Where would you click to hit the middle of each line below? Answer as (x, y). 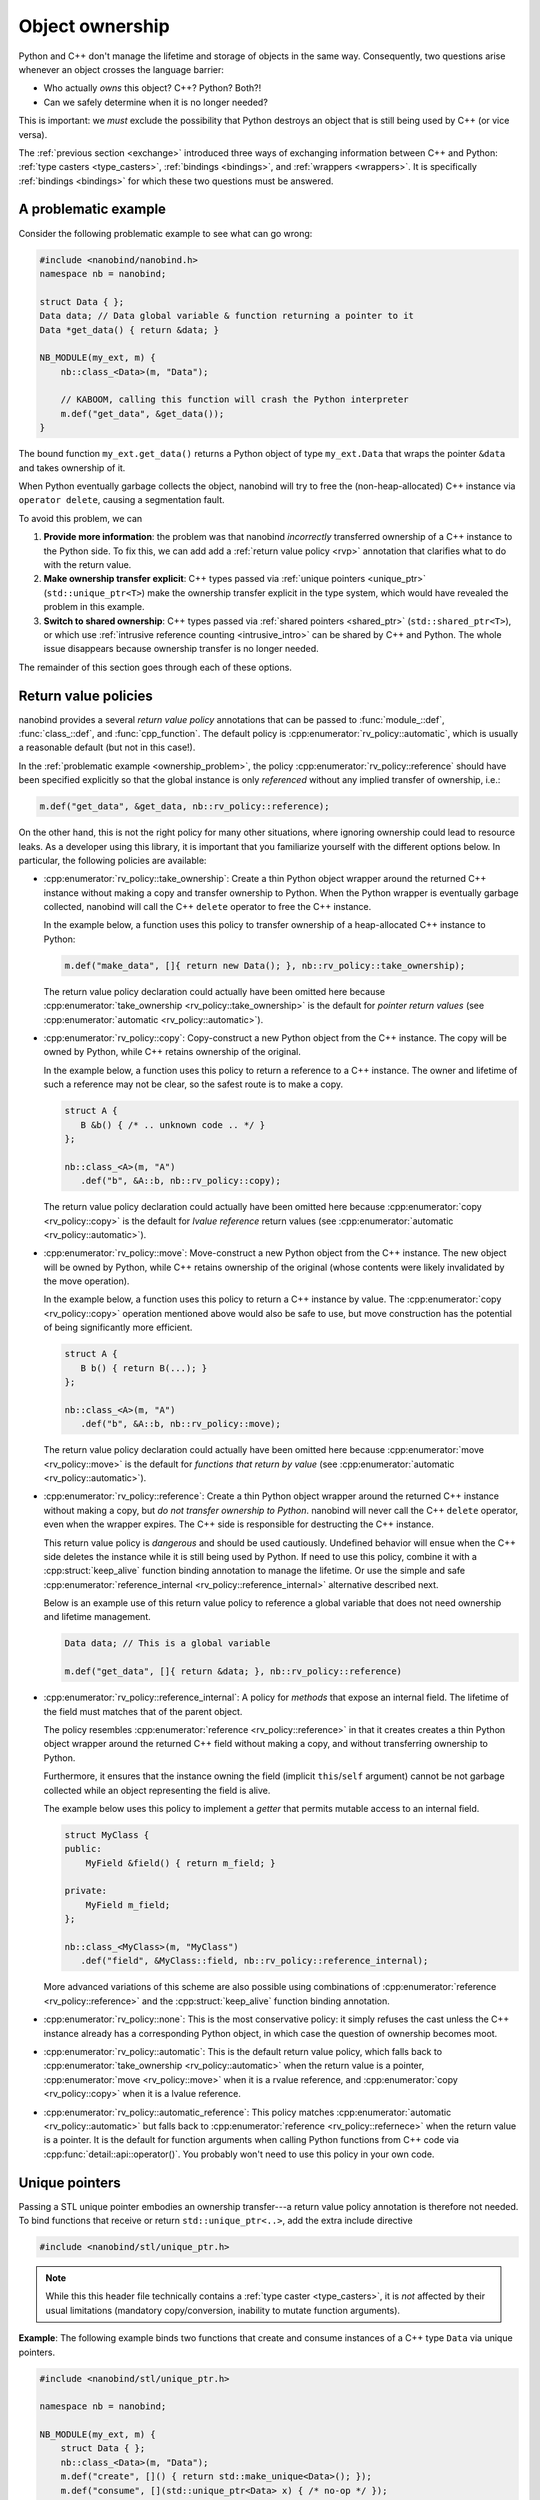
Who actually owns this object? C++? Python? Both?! (152, 88)
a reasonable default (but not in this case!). (107, 747)
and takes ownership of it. (72, 467)
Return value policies (86, 695)
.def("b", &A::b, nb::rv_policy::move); (181, 1424)
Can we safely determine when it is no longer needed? (156, 102)
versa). (33, 134)
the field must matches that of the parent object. (143, 1711)
